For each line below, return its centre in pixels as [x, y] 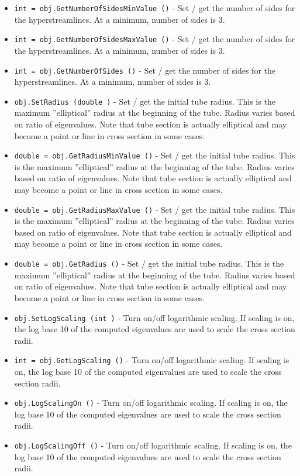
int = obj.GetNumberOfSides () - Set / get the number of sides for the [145, 70]
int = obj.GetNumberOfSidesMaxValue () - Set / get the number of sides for [155, 39]
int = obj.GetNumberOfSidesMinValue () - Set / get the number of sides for [155, 8]
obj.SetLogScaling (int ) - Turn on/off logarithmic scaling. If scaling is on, [154, 317]
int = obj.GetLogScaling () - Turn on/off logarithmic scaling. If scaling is [152, 360]
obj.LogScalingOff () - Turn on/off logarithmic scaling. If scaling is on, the [153, 445]
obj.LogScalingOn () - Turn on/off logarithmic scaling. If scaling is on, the [151, 403]
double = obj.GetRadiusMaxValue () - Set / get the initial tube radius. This [155, 209]
